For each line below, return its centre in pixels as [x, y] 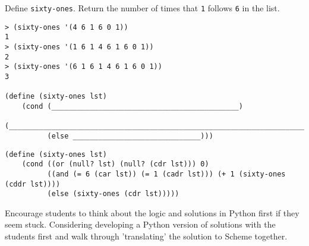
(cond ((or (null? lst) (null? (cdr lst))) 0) [115, 164]
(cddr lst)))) [33, 184]
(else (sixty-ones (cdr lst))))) [113, 194]
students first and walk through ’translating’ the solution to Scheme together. [146, 236]
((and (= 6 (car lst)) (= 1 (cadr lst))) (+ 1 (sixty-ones [166, 174]
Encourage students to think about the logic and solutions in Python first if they [152, 212]
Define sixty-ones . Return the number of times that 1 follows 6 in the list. [142, 8]
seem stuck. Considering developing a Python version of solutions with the [140, 224]
